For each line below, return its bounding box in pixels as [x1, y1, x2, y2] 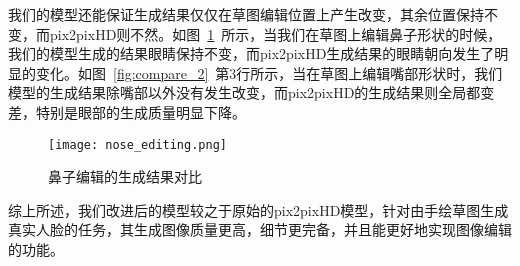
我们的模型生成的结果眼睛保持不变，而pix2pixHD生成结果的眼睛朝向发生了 [8, 43, 495, 64]
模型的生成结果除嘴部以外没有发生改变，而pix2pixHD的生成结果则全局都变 [8, 82, 495, 103]
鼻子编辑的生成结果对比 [48, 166, 202, 187]
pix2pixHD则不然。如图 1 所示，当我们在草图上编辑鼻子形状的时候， [49, 23, 502, 44]
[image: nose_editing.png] [48, 137, 227, 152]
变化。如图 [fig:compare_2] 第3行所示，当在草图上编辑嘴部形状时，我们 [35, 62, 503, 83]
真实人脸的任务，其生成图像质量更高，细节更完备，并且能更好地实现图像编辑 [8, 219, 512, 240]
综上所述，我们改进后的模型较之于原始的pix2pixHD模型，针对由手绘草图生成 [8, 199, 509, 220]
